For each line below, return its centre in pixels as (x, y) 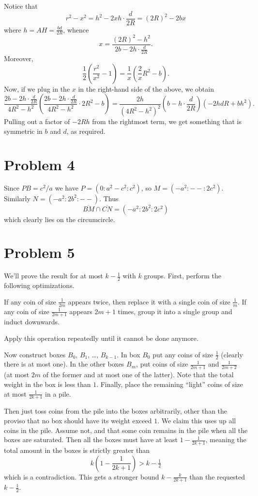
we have (67, 187)
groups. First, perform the (182, 276)
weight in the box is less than (47, 384)
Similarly (17, 198)
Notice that (21, 6)
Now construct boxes (35, 354)
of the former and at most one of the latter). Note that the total (138, 375)
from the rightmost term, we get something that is (167, 121)
